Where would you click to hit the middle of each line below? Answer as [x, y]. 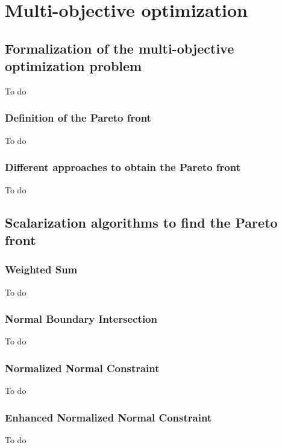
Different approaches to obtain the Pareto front [123, 167]
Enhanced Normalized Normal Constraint [108, 417]
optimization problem [74, 66]
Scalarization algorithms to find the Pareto [141, 222]
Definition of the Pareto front [78, 118]
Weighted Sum [41, 269]
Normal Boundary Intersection [81, 319]
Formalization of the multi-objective [120, 48]
